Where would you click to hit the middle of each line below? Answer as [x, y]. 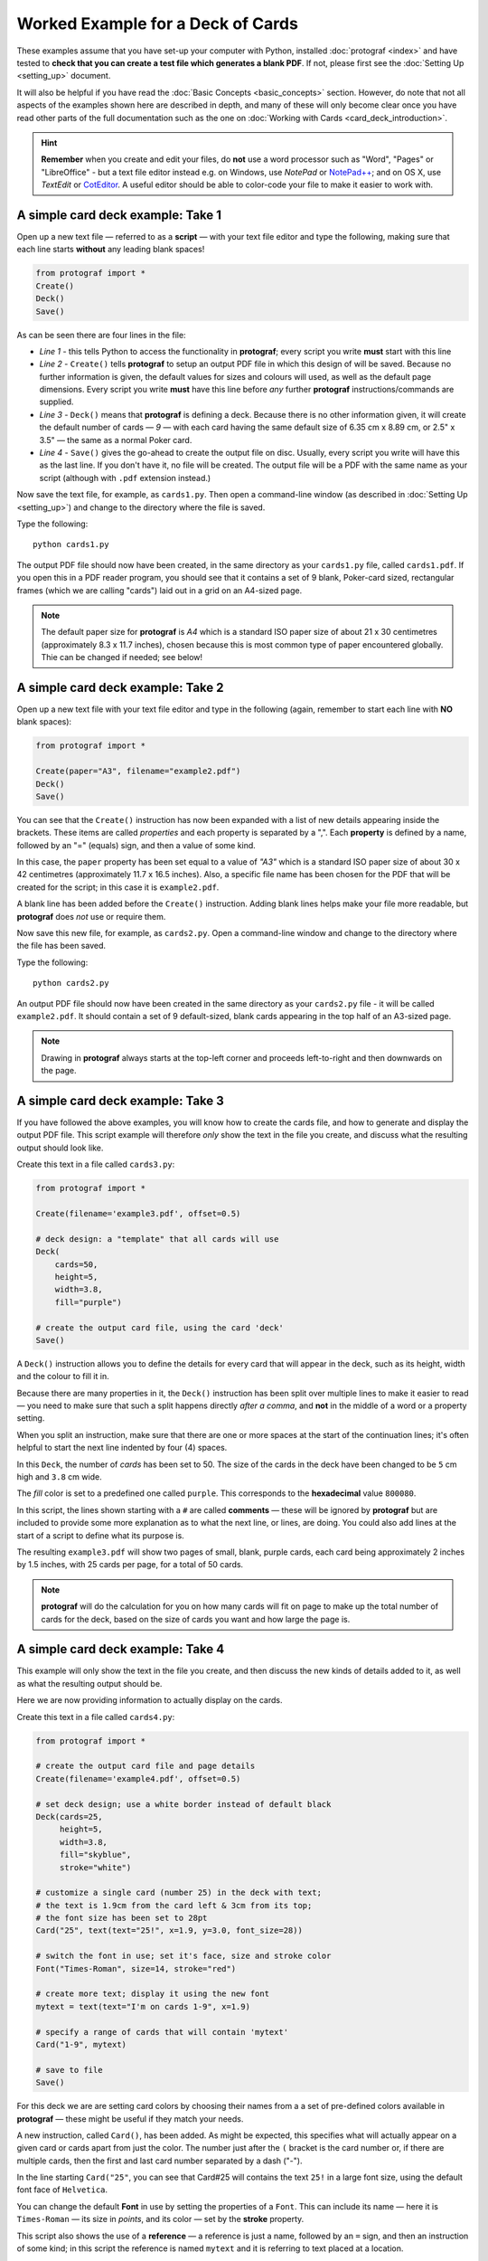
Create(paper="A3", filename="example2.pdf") [138, 771]
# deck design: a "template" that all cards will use [157, 1239]
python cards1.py [71, 544]
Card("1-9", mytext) [81, 2044]
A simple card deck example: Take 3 [121, 1100]
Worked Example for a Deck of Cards [157, 24]
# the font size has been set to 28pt [122, 1918]
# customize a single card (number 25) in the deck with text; [179, 1893]
